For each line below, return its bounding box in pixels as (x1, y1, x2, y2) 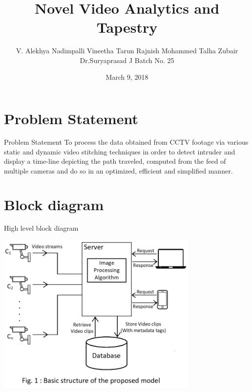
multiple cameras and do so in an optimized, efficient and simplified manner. (4, 165, 233, 175)
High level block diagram (4, 222, 79, 233)
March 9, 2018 (105, 71, 148, 82)
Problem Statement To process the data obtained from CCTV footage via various (4, 137, 249, 147)
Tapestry (96, 17, 158, 37)
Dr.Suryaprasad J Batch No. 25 (80, 55, 174, 65)
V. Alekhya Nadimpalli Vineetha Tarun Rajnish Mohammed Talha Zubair (16, 45, 238, 56)
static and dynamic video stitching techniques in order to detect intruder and (4, 146, 235, 156)
